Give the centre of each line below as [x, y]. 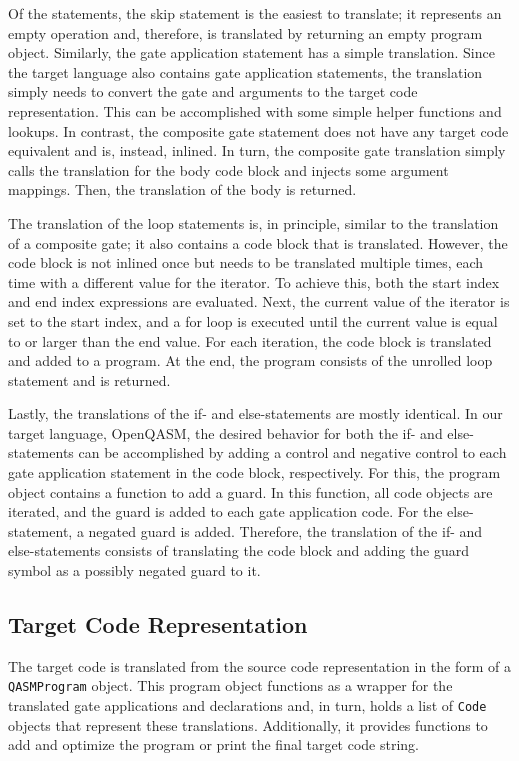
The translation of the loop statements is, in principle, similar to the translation [253, 222]
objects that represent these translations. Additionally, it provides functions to [248, 724]
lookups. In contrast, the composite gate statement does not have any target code [258, 130]
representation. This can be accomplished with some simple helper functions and [255, 110]
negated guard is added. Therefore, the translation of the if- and [285, 530]
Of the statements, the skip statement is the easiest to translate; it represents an [255, 13]
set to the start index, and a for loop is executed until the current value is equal [253, 320]
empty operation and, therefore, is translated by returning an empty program [245, 32]
